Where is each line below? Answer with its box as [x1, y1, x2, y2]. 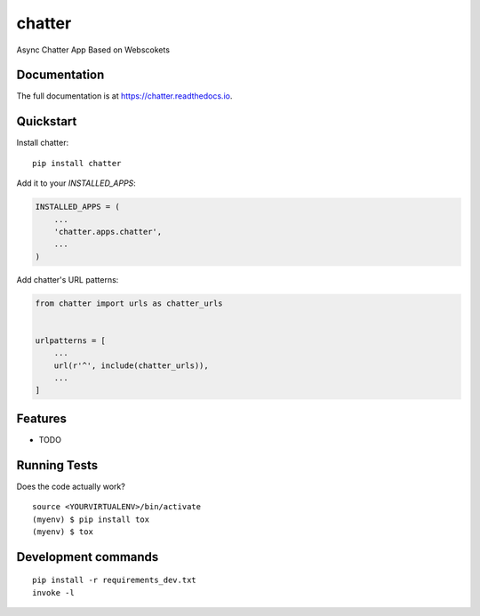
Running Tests [16, 458, 98, 473]
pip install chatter [32, 158, 122, 168]
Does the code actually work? [16, 481, 126, 492]
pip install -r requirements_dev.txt [32, 575, 197, 586]
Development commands [16, 549, 159, 564]
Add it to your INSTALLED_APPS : [16, 178, 137, 188]
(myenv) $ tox [32, 526, 93, 537]
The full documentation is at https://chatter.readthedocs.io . [16, 91, 233, 101]
